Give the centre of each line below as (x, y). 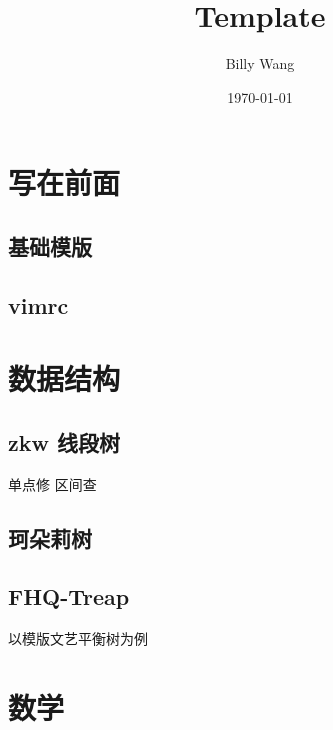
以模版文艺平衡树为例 (78, 638)
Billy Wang (260, 63)
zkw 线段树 (64, 441)
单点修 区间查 (52, 483)
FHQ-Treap (69, 596)
